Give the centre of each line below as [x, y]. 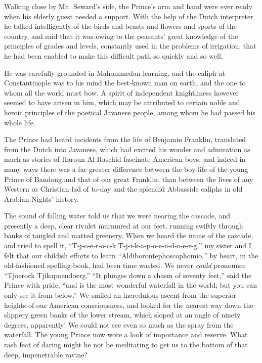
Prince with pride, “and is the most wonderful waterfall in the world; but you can [130, 285]
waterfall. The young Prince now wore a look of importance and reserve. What [126, 334]
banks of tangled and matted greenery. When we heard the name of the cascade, [129, 235]
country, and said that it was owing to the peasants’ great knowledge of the [121, 36]
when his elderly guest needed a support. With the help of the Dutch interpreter [129, 16]
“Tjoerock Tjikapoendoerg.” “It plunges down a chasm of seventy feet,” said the [128, 275]
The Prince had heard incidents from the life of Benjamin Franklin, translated [125, 139]
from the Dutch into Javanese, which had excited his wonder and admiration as [127, 149]
